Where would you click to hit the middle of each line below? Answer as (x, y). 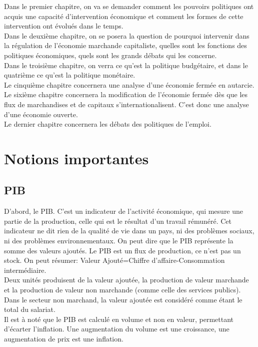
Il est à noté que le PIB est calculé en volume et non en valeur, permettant (119, 319)
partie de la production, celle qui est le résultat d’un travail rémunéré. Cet (118, 221)
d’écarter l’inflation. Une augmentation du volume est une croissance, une (117, 329)
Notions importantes (76, 158)
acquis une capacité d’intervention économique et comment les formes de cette (124, 16)
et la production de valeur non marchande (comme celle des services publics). (122, 290)
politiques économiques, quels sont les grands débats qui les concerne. (110, 55)
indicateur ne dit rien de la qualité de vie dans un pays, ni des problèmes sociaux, (129, 231)
